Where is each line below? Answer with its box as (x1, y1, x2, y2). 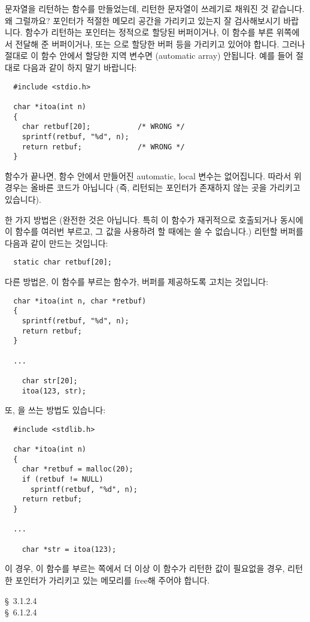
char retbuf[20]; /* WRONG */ (22, 122, 185, 131)
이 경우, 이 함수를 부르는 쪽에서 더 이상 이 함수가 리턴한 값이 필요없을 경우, (5, 562, 285, 575)
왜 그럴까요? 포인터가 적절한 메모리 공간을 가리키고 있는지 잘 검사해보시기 (5, 14, 281, 26)
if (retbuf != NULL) (22, 475, 104, 484)
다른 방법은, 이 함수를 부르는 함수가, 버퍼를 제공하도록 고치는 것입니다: (5, 275, 269, 288)
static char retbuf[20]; (13, 258, 112, 267)
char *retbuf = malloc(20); (22, 465, 133, 474)
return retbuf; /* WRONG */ (22, 142, 185, 151)
